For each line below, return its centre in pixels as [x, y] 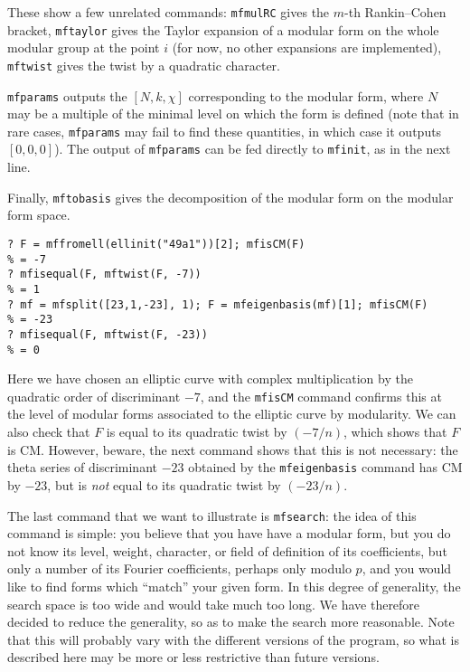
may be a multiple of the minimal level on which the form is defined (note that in [233, 114]
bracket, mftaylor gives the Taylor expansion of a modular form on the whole [223, 29]
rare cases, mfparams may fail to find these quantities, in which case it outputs [225, 131]
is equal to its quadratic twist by [197, 432]
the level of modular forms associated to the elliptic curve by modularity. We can [232, 414]
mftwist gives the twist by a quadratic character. [144, 65]
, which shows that [395, 432]
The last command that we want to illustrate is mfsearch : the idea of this [212, 515]
